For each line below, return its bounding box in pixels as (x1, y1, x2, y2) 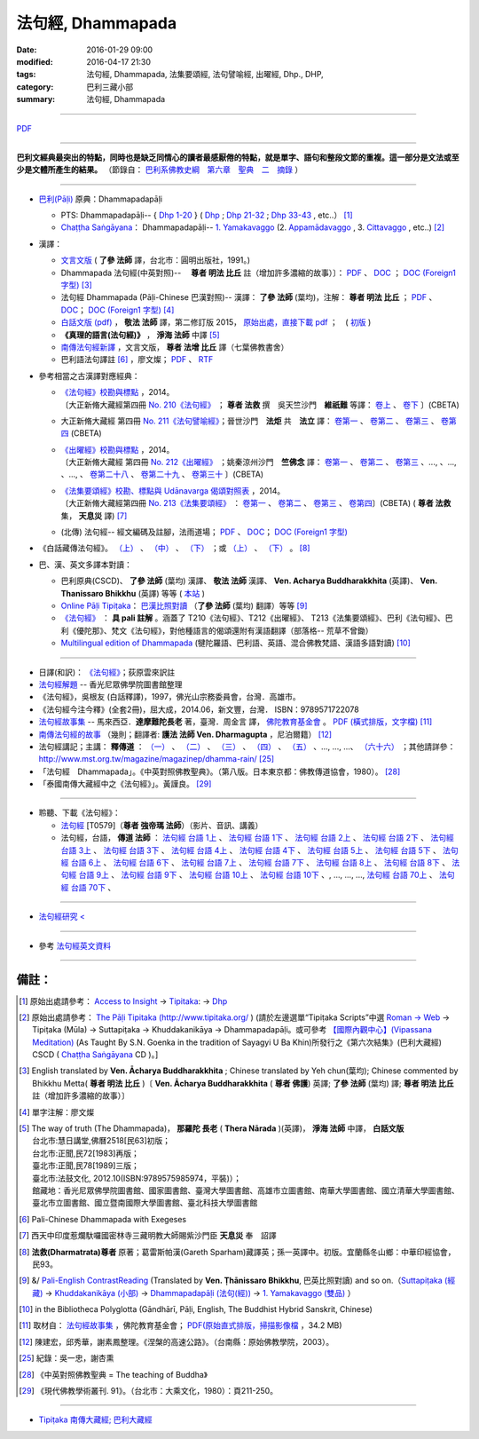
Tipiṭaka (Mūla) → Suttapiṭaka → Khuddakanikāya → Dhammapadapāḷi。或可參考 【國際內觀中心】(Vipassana (32, 1024, 432, 1035)
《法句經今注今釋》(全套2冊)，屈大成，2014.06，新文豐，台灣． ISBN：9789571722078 (38, 704, 359, 715)
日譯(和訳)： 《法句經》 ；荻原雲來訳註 (38, 667, 176, 677)
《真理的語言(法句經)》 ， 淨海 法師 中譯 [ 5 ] (60, 329, 221, 340)
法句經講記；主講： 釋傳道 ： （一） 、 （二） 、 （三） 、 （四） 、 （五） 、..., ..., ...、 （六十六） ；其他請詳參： (38, 741, 456, 752)
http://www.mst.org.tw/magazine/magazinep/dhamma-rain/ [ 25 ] (38, 754, 275, 764)
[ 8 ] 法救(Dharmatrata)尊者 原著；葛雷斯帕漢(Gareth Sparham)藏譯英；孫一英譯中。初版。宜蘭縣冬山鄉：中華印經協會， (19, 1246, 456, 1257)
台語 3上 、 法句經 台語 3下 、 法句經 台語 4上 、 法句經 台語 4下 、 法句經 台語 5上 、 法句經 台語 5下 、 (60, 844, 441, 856)
